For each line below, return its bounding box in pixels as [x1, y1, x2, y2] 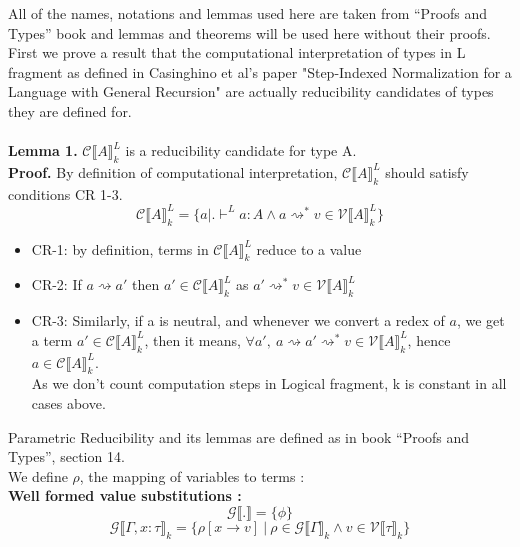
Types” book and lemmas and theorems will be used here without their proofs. [8, 22, 491, 43]
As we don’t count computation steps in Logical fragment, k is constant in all [31, 373, 507, 394]
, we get [456, 310, 505, 331]
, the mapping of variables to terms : [79, 465, 305, 486]
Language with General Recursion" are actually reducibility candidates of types [8, 81, 494, 102]
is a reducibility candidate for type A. [125, 140, 357, 161]
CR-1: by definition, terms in [31, 238, 209, 259]
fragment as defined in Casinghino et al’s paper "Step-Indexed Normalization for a [8, 61, 512, 82]
